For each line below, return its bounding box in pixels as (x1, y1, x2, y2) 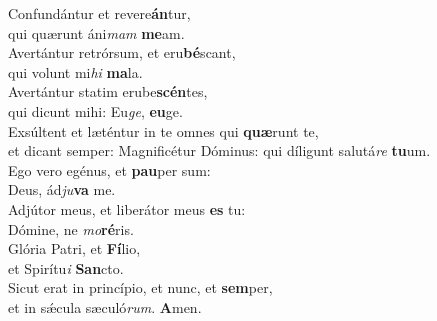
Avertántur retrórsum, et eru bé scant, (8, 42, 236, 63)
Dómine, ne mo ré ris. (8, 218, 134, 239)
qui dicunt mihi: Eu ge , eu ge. (8, 100, 183, 121)
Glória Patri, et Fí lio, (8, 238, 141, 259)
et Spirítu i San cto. (8, 257, 124, 278)
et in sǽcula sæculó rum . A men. (8, 296, 202, 317)
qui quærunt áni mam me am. (8, 22, 185, 43)
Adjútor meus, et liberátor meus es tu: (8, 198, 246, 219)
